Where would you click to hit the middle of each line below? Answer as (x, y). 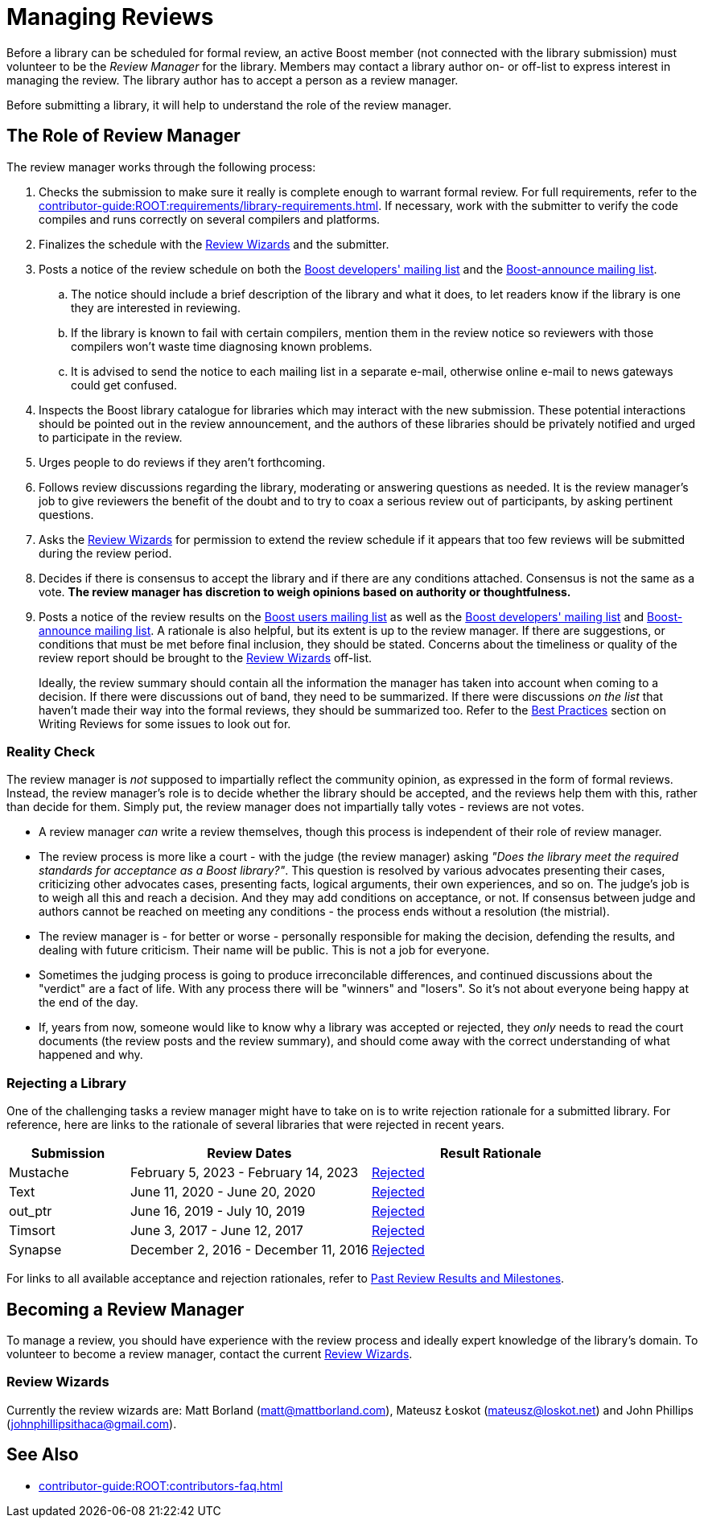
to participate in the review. (111, 437)
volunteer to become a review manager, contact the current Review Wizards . (210, 1353)
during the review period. (105, 553)
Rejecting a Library (66, 1083)
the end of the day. (89, 1003)
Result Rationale (490, 1153)
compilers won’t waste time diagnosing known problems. (222, 346)
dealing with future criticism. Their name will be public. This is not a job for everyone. (264, 950)
